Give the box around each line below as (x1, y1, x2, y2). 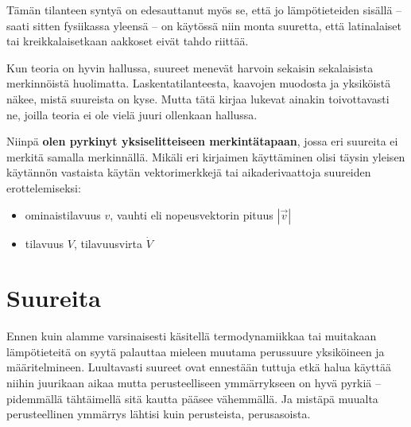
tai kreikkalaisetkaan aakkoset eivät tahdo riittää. (6, 33, 249, 49)
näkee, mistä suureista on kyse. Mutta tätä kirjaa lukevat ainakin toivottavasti (6, 90, 390, 107)
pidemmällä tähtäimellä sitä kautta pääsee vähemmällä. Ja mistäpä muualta (6, 390, 378, 406)
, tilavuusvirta (73, 235, 143, 251)
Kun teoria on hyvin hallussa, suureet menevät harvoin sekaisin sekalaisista (6, 59, 374, 76)
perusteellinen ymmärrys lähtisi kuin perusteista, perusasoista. (6, 406, 311, 422)
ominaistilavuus (25, 206, 101, 223)
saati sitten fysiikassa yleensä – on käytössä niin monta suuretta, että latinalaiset (6, 17, 402, 33)
